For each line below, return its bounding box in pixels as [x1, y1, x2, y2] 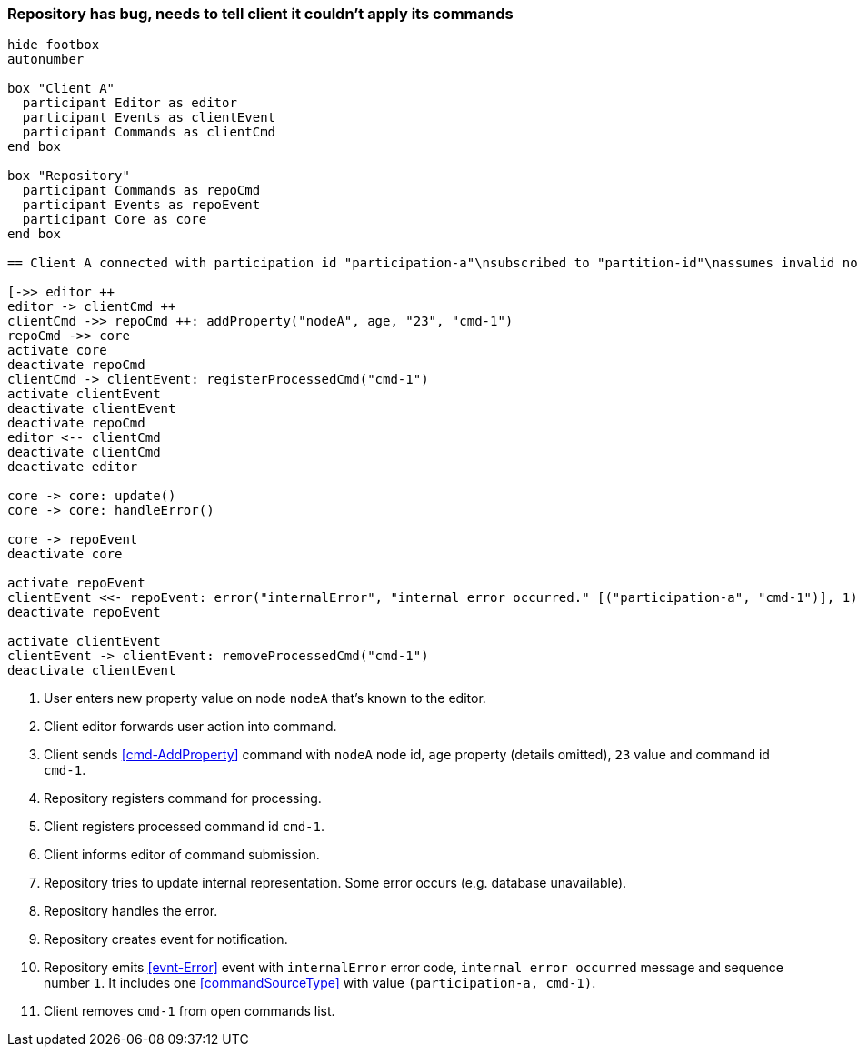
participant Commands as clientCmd [22, 125, 276, 140]
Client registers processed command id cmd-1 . [44, 818, 325, 835]
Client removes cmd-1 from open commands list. [44, 1003, 335, 1019]
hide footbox [7, 37, 100, 53]
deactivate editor [7, 459, 138, 475]
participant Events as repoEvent [22, 197, 261, 213]
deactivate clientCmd [7, 445, 161, 460]
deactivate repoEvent [7, 605, 161, 620]
